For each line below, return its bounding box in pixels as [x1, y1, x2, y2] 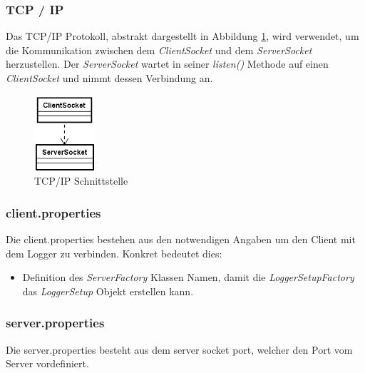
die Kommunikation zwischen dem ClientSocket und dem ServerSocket [6, 42, 312, 57]
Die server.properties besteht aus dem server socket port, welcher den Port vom [6, 342, 353, 357]
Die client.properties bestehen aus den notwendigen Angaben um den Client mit [6, 232, 356, 247]
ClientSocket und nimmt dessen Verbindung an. [6, 71, 213, 85]
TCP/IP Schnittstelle [34, 173, 128, 188]
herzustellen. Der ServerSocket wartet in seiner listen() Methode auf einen [6, 56, 329, 71]
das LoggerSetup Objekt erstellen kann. [22, 283, 194, 298]
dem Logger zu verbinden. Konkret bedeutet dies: [6, 245, 222, 260]
